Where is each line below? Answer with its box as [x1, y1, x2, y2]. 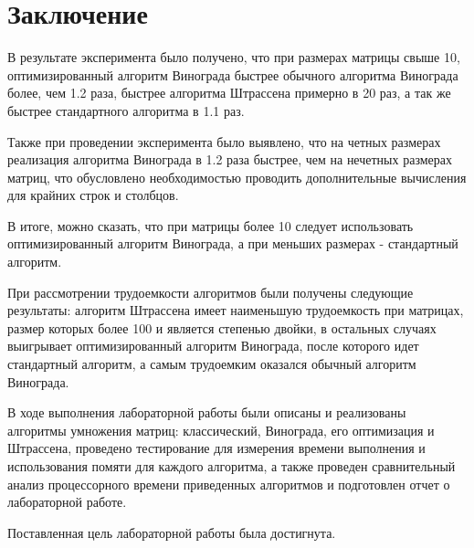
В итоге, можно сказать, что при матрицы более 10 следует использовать [7, 216, 414, 235]
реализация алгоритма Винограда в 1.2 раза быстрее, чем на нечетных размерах [7, 150, 453, 169]
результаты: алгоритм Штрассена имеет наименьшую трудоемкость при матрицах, [7, 300, 464, 320]
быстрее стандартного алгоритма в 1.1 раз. [7, 100, 245, 120]
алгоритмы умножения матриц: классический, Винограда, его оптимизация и [7, 420, 435, 439]
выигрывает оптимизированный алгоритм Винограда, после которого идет [7, 336, 419, 355]
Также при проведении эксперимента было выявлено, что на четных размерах [7, 132, 441, 151]
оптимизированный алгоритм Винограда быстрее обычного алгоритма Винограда [7, 65, 458, 84]
